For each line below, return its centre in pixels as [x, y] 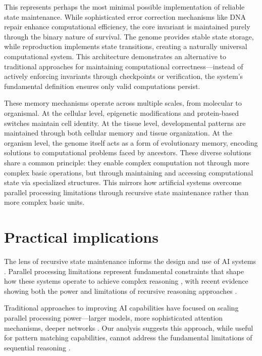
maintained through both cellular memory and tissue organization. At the [118, 133]
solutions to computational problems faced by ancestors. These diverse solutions [128, 152]
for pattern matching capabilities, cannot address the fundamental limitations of [128, 338]
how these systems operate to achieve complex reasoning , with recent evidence [126, 281]
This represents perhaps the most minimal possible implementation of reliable [124, 7]
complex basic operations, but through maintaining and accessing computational [129, 172]
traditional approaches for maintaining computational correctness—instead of [124, 66]
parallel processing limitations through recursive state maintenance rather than [126, 192]
